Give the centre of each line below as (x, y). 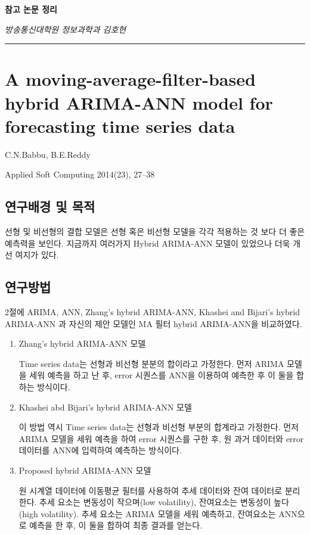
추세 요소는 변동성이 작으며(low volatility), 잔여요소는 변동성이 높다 (164, 502)
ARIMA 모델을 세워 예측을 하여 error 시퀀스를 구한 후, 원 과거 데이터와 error (161, 438)
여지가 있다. (37, 255)
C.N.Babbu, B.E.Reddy (48, 154)
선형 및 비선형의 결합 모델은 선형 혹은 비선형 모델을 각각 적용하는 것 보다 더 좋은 (155, 231)
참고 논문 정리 (31, 9)
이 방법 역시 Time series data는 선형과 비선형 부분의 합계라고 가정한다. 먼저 (159, 427)
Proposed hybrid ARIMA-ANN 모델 (85, 470)
